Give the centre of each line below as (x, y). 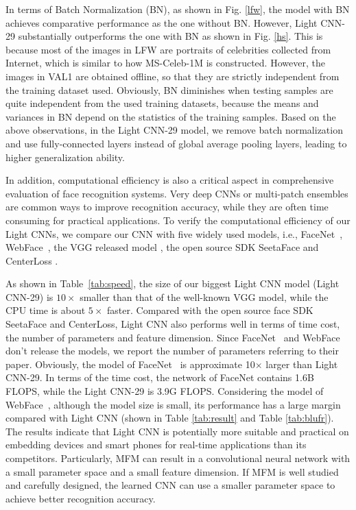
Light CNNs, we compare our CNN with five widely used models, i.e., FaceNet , (174, 233)
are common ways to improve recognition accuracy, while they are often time (167, 207)
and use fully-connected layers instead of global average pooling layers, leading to (176, 143)
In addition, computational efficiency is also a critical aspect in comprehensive (170, 180)
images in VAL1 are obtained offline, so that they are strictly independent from (173, 76)
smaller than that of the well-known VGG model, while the (204, 296)
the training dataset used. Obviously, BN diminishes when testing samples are (169, 89)
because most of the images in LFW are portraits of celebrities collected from (168, 49)
